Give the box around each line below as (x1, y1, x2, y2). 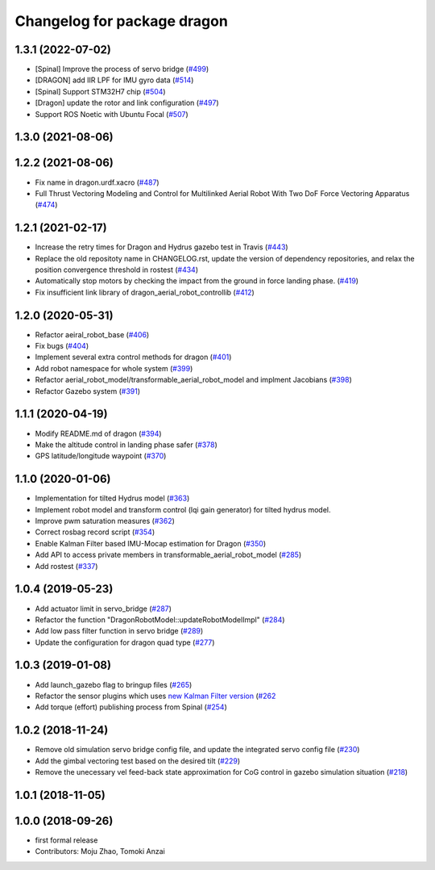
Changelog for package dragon (14, 12, 229, 30)
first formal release (35, 835, 98, 845)
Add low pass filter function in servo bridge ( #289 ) (35, 626, 204, 636)
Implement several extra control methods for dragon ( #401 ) (35, 352, 232, 362)
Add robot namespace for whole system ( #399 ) (35, 363, 193, 373)
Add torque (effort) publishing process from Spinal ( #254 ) (35, 702, 227, 712)
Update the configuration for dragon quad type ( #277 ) (35, 638, 215, 647)
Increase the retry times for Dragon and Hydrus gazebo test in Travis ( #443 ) (35, 242, 289, 252)
